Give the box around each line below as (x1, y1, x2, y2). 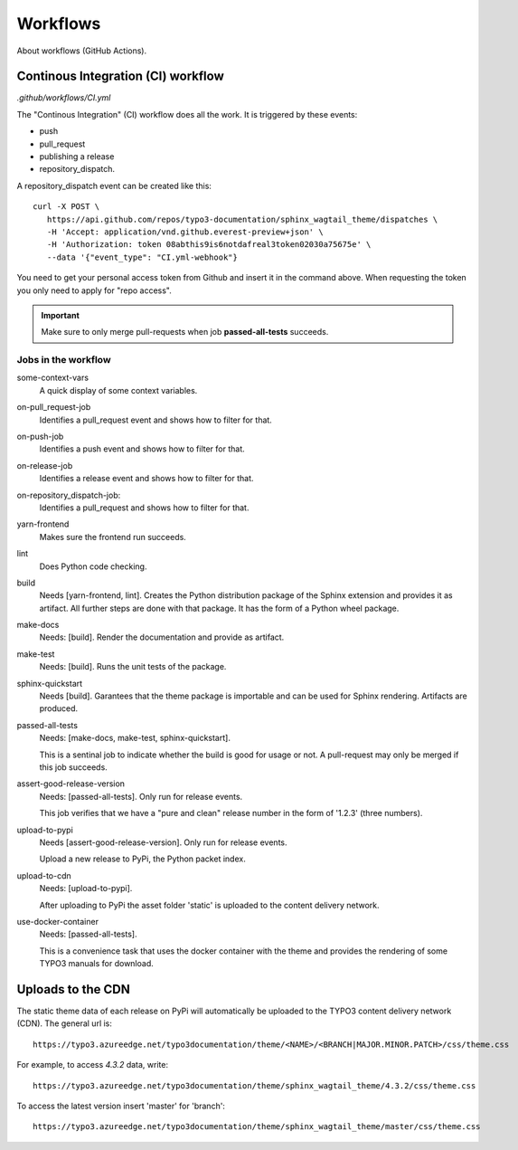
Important (41, 309, 80, 320)
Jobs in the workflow (16, 354, 112, 366)
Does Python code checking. (39, 561, 147, 572)
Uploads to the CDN (16, 982, 130, 997)
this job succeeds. (39, 762, 108, 773)
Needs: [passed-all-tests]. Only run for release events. (39, 791, 243, 802)
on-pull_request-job (16, 402, 91, 413)
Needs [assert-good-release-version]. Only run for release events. (39, 837, 287, 848)
